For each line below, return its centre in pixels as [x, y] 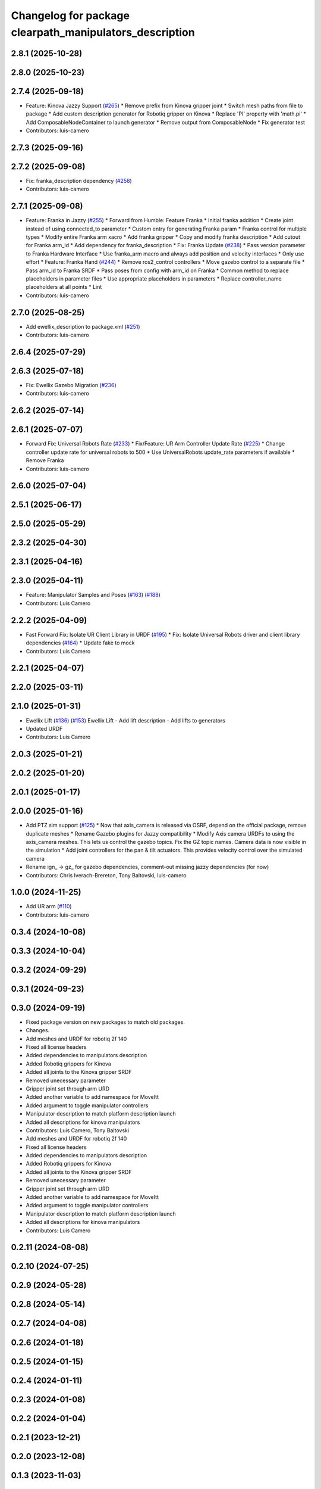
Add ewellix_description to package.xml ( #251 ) [83, 326]
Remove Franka [45, 460]
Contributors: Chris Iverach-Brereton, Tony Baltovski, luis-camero [106, 875]
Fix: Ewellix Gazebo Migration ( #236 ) [71, 385]
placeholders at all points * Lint [64, 287]
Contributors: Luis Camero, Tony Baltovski [78, 1130]
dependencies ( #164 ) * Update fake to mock [80, 643]
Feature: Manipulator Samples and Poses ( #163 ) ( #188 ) [93, 595]
